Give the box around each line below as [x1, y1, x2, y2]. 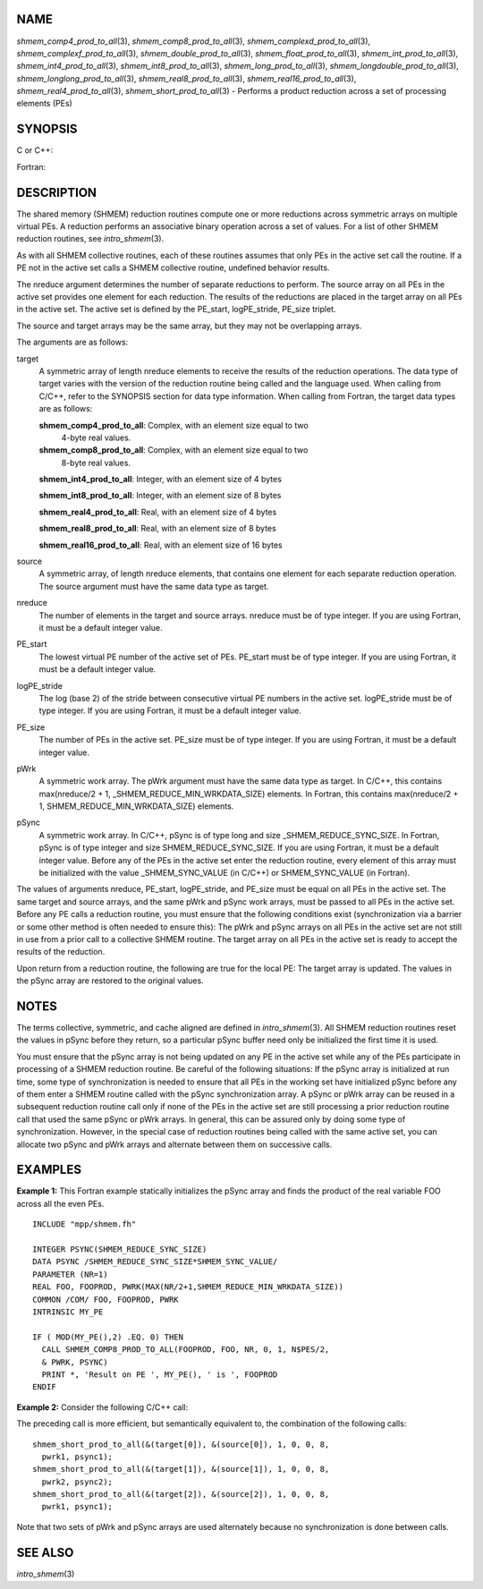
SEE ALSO [16, 1544, 74, 1560]
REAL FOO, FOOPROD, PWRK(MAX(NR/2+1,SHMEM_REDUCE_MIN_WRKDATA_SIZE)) [32, 1282, 344, 1292]
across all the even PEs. [16, 1198, 105, 1209]
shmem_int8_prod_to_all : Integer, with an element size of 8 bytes [38, 490, 282, 501]
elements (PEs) [16, 98, 73, 109]
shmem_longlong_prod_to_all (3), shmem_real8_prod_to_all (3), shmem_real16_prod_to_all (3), [16, 72, 357, 84]
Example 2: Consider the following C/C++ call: [16, 1401, 189, 1413]
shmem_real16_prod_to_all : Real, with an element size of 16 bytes [38, 540, 283, 550]
